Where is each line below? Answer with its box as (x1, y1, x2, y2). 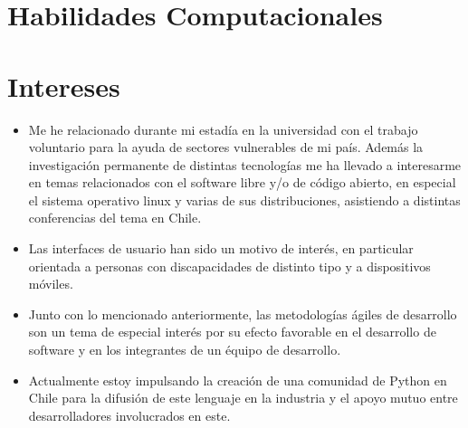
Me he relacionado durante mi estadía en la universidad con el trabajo (28, 119, 418, 138)
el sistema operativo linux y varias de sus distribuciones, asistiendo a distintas (28, 190, 461, 209)
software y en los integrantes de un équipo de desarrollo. (28, 340, 341, 359)
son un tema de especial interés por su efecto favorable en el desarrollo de (28, 322, 436, 341)
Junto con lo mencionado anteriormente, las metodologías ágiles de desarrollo (28, 304, 457, 323)
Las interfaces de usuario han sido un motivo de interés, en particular (28, 239, 414, 258)
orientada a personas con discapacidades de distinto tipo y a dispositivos (28, 256, 431, 275)
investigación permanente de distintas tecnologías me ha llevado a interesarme (28, 155, 462, 174)
